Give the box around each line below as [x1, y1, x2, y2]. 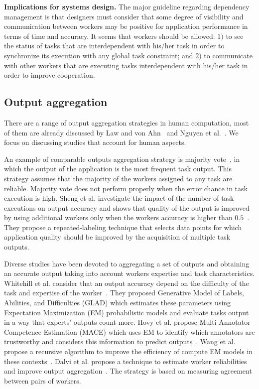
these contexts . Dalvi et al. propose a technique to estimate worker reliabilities [4, 356, 247, 366]
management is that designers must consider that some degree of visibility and [4, 11, 244, 21]
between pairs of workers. [4, 375, 81, 386]
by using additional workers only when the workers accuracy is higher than [4, 212, 233, 223]
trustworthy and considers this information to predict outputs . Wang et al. [4, 336, 236, 347]
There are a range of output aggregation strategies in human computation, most [4, 117, 249, 128]
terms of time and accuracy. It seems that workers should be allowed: [4, 30, 215, 41]
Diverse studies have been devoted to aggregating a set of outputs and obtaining [4, 258, 250, 268]
